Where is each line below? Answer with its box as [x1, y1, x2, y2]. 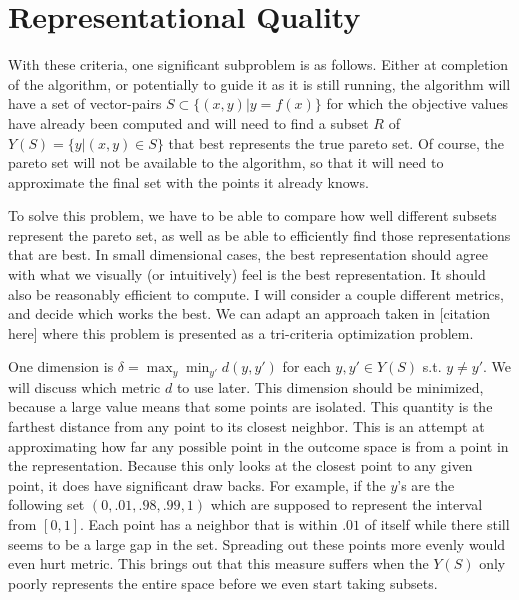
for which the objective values [326, 93, 509, 114]
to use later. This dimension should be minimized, [176, 376, 484, 397]
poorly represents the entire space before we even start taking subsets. [8, 572, 438, 593]
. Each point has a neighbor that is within [80, 514, 338, 535]
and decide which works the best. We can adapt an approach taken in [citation [8, 303, 491, 324]
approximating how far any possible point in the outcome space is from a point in [8, 435, 509, 456]
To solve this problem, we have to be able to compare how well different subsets [8, 205, 497, 226]
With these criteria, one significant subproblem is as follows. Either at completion [8, 54, 509, 75]
